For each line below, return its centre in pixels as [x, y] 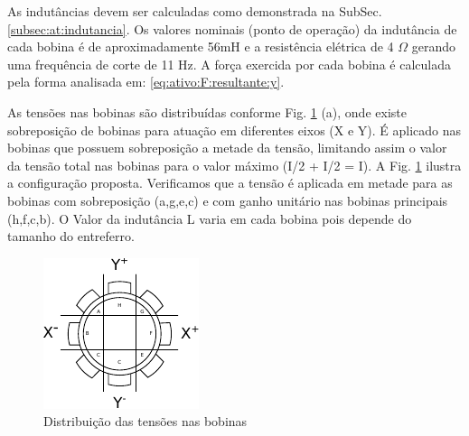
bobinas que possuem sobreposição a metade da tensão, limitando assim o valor [227, 148]
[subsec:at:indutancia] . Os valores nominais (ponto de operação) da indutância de [232, 28]
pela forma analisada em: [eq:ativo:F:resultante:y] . [146, 82]
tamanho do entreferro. [71, 236]
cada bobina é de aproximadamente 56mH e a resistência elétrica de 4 [201, 46]
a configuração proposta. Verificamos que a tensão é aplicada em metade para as [230, 183]
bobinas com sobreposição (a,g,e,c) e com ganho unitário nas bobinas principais [228, 200]
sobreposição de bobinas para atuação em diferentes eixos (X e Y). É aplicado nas [234, 130]
